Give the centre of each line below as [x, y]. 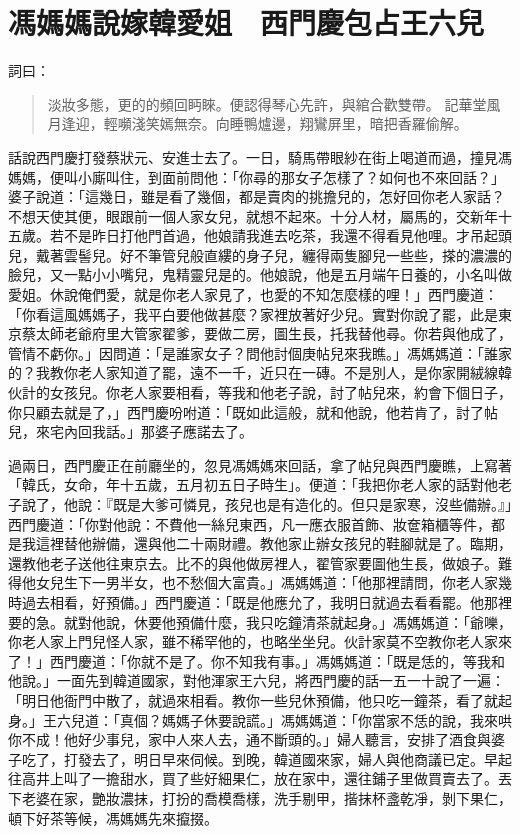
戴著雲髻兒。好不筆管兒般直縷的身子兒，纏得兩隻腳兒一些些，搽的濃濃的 [273, 254]
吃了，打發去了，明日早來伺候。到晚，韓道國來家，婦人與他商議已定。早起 [266, 758]
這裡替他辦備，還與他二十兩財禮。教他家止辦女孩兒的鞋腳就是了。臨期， [273, 543]
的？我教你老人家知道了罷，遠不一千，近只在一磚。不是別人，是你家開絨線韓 [260, 372]
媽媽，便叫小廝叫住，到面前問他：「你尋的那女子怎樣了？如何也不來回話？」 [256, 176]
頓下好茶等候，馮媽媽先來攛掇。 [113, 817]
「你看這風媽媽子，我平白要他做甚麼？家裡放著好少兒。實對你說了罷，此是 [253, 313]
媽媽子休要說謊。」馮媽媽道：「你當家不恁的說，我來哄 [336, 719]
